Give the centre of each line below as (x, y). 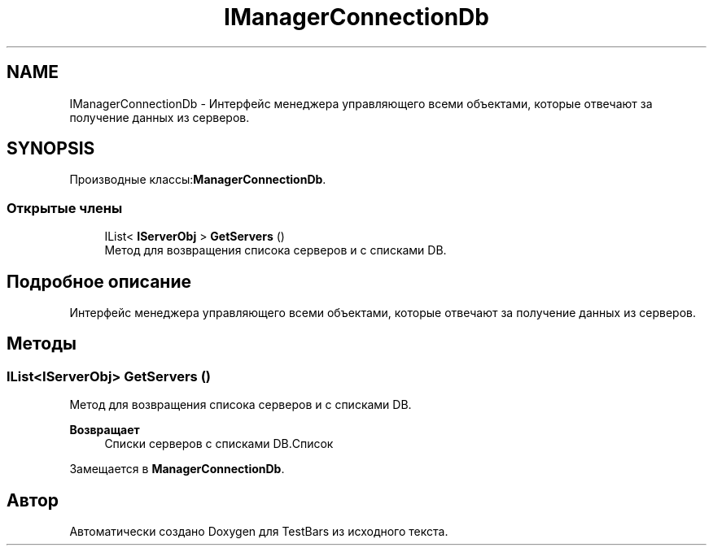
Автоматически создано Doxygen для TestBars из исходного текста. (259, 532)
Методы (42, 344)
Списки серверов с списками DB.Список (219, 444)
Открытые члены (65, 208)
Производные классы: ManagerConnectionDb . (198, 180)
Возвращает (105, 430)
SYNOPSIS (51, 149)
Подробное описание (99, 281)
